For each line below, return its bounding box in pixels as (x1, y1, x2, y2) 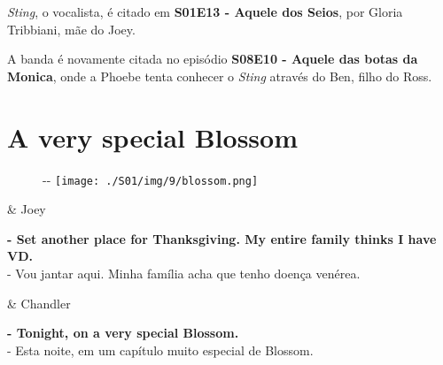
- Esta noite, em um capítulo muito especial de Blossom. (7, 340, 314, 359)
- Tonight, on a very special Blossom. (7, 323, 239, 342)
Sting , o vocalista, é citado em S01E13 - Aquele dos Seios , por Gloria (7, 3, 403, 20)
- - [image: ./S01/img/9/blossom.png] (43, 170, 259, 188)
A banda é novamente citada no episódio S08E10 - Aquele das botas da (7, 49, 418, 68)
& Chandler (7, 293, 71, 312)
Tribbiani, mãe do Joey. (7, 19, 136, 38)
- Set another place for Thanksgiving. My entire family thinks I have (7, 229, 437, 247)
